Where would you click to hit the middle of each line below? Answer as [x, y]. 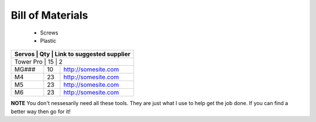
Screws [49, 33]
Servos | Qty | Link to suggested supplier [73, 54]
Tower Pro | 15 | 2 [38, 62]
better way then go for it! [41, 111]
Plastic [48, 40]
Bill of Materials [49, 15]
